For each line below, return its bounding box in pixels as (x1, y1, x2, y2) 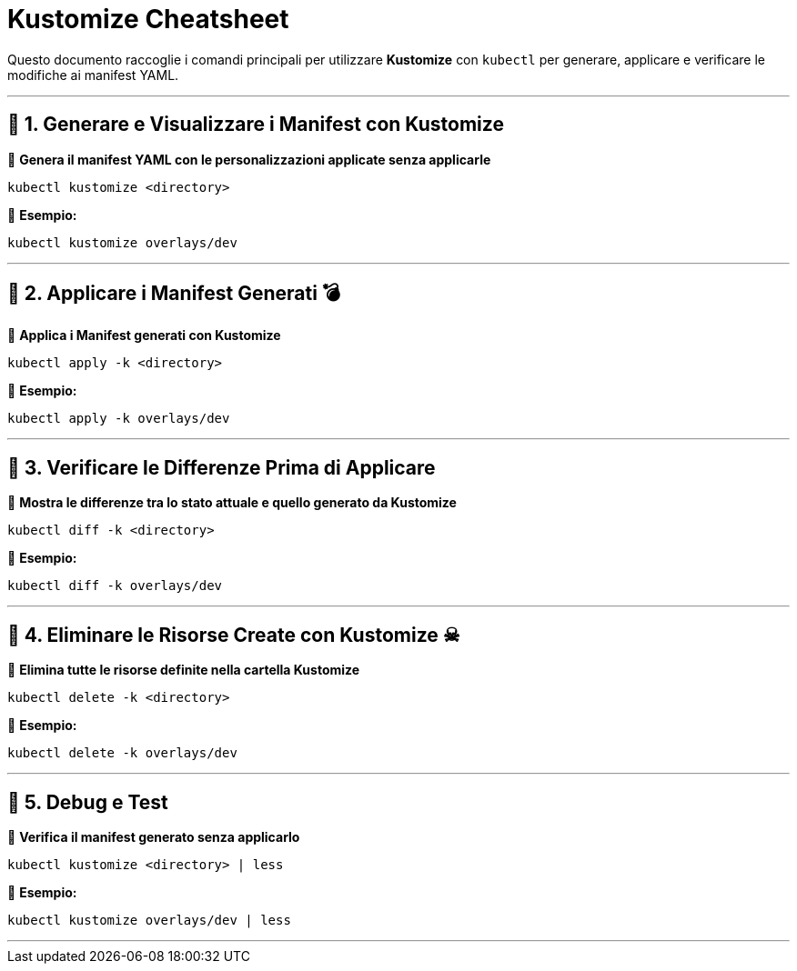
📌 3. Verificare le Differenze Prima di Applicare (7, 455, 436, 479)
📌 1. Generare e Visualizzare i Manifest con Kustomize (7, 113, 504, 136)
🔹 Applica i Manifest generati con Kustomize (7, 327, 281, 344)
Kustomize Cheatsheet (7, 4, 289, 35)
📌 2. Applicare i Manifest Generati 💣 (7, 282, 341, 305)
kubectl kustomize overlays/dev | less (7, 912, 291, 927)
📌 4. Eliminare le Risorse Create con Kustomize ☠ (7, 623, 460, 646)
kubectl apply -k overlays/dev (7, 411, 230, 426)
